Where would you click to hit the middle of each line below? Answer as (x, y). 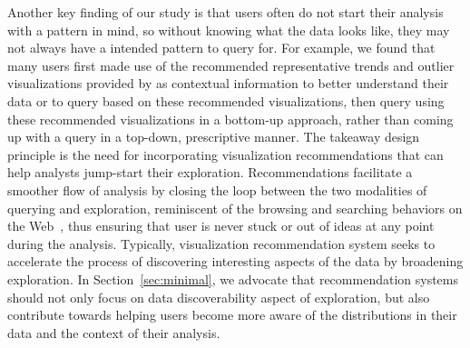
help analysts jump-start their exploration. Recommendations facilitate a (210, 172)
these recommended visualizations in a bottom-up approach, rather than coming (230, 119)
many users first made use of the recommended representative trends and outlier (231, 65)
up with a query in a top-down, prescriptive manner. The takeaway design (214, 137)
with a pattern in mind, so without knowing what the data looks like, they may (229, 30)
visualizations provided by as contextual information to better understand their (228, 83)
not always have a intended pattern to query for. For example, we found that (221, 48)
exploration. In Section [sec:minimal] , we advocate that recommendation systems (233, 278)
